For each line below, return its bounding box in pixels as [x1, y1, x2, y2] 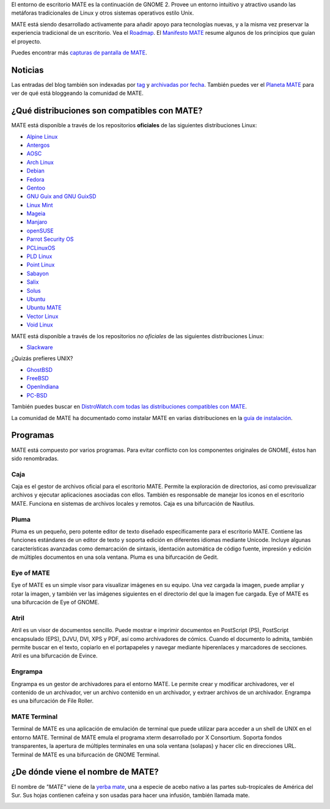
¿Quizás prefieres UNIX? [11, 355, 73, 362]
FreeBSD [26, 375, 49, 382]
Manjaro [26, 218, 48, 226]
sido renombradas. [11, 454, 59, 462]
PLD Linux [26, 253, 53, 260]
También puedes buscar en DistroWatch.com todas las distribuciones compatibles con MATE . [11, 403, 248, 410]
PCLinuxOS [26, 244, 56, 251]
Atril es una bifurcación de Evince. [11, 652, 98, 660]
